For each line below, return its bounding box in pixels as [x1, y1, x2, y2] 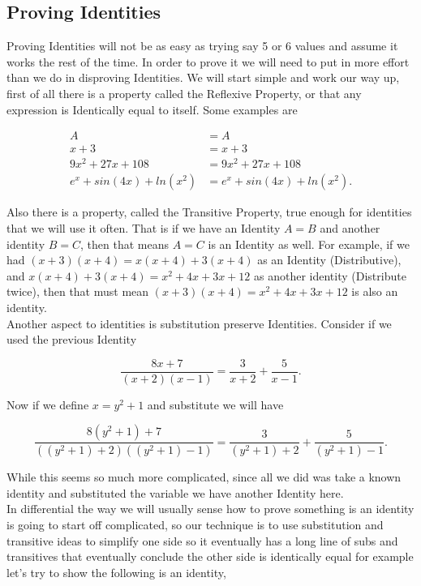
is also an [351, 283, 398, 300]
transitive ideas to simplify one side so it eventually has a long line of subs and [6, 532, 398, 549]
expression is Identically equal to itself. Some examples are [6, 101, 298, 118]
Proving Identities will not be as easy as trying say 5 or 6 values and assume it [6, 37, 398, 54]
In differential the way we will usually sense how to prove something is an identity [6, 500, 415, 517]
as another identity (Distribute [254, 267, 406, 284]
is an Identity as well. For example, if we [208, 235, 410, 252]
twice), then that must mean [6, 283, 149, 300]
